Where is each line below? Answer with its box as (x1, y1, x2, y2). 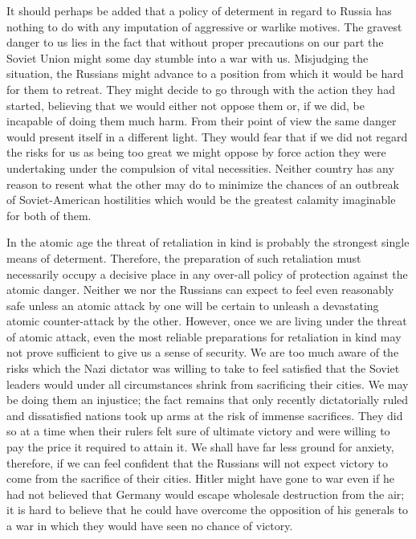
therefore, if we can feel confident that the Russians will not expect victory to (6, 454, 388, 471)
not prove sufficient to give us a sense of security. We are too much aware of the (6, 344, 399, 361)
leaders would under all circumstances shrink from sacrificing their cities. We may (6, 375, 409, 392)
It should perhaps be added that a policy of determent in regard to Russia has (6, 2, 392, 18)
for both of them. (6, 206, 92, 223)
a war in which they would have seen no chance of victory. (6, 517, 293, 533)
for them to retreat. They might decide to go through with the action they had (6, 80, 395, 97)
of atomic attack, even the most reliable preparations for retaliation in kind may (6, 328, 402, 345)
